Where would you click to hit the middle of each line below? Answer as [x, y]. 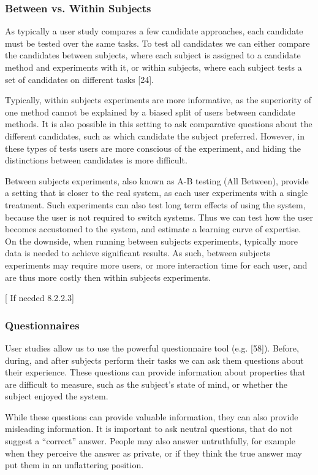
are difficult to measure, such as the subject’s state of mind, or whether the [146, 384]
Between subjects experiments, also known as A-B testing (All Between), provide [157, 180]
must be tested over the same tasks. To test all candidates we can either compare [157, 43]
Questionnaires [42, 325]
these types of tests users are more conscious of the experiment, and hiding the [153, 148]
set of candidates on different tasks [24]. [79, 79]
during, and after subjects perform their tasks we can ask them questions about [154, 360]
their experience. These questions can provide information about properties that [155, 372]
